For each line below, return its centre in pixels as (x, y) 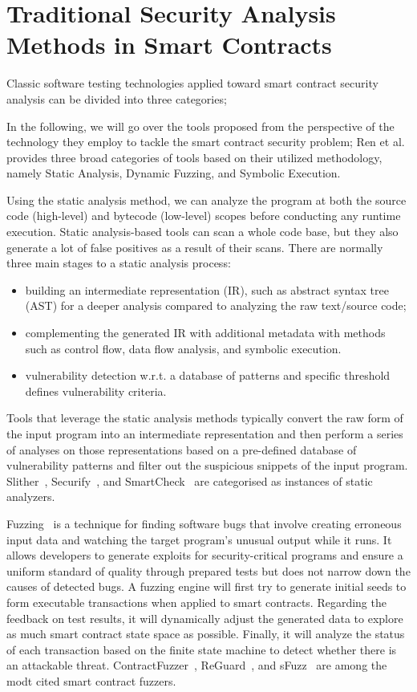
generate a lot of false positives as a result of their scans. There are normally (195, 247)
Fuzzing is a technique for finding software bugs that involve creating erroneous (204, 523)
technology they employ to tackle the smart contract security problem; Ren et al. (206, 142)
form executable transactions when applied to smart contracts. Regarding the (196, 602)
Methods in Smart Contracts (169, 45)
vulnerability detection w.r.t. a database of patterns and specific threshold (208, 375)
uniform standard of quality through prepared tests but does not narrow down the (208, 570)
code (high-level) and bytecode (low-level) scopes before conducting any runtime (204, 216)
